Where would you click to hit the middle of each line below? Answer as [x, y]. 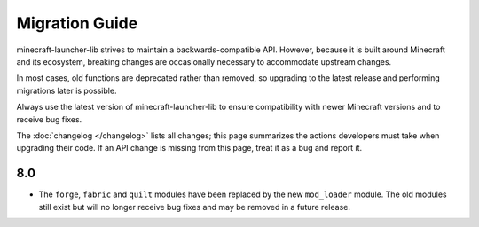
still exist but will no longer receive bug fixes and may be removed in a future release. [194, 207]
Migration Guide [77, 23]
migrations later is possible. [67, 90]
